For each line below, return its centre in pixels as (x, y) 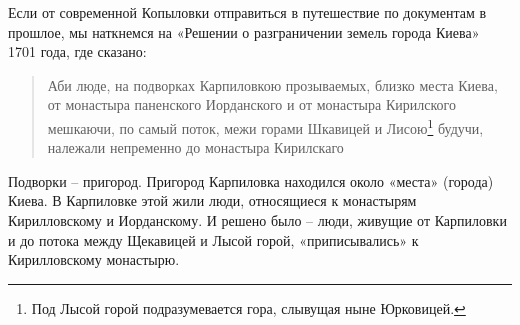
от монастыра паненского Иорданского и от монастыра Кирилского (251, 104)
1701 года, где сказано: (77, 51)
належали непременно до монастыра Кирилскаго (195, 147)
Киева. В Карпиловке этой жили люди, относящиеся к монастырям (212, 200)
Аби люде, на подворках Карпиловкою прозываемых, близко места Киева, (272, 84)
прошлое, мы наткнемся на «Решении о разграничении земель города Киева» (244, 31)
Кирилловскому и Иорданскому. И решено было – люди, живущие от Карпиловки (257, 220)
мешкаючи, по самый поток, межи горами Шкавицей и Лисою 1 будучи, (265, 126)
